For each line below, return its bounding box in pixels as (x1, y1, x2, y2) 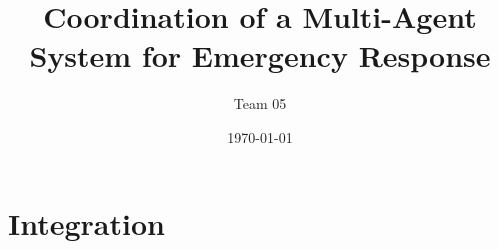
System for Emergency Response (29, 35, 491, 76)
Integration (8, 202, 165, 243)
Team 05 (233, 93, 287, 114)
